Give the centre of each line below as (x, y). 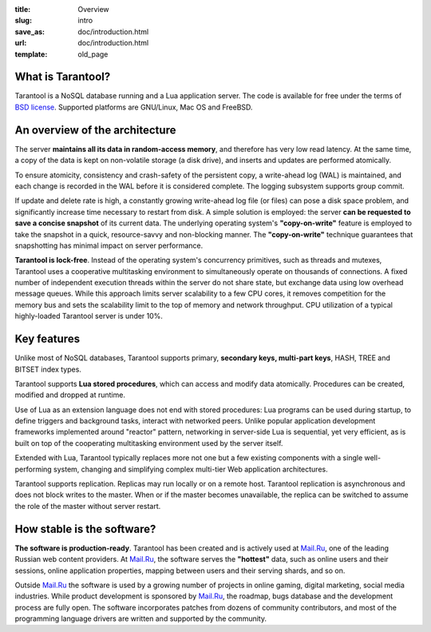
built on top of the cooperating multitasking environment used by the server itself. (149, 443)
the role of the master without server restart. (88, 506)
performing (33, 469)
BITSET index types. (48, 369)
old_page (93, 54)
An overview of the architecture (95, 130)
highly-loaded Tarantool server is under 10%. (89, 316)
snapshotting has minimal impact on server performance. (109, 245)
